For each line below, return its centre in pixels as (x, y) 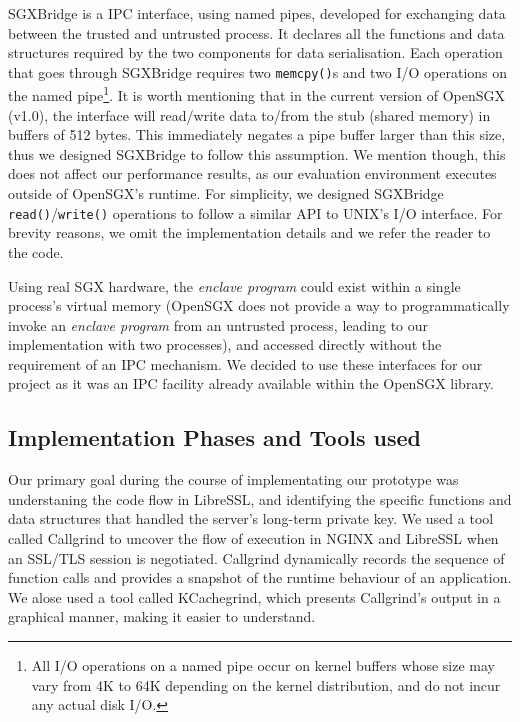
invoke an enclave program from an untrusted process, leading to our (218, 324)
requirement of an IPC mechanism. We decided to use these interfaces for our (245, 363)
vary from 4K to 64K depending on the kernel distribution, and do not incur (266, 684)
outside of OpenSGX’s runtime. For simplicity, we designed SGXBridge (226, 193)
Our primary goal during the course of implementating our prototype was (233, 479)
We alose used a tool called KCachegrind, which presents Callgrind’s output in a (254, 596)
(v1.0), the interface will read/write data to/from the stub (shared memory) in (249, 114)
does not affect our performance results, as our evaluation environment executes (252, 173)
